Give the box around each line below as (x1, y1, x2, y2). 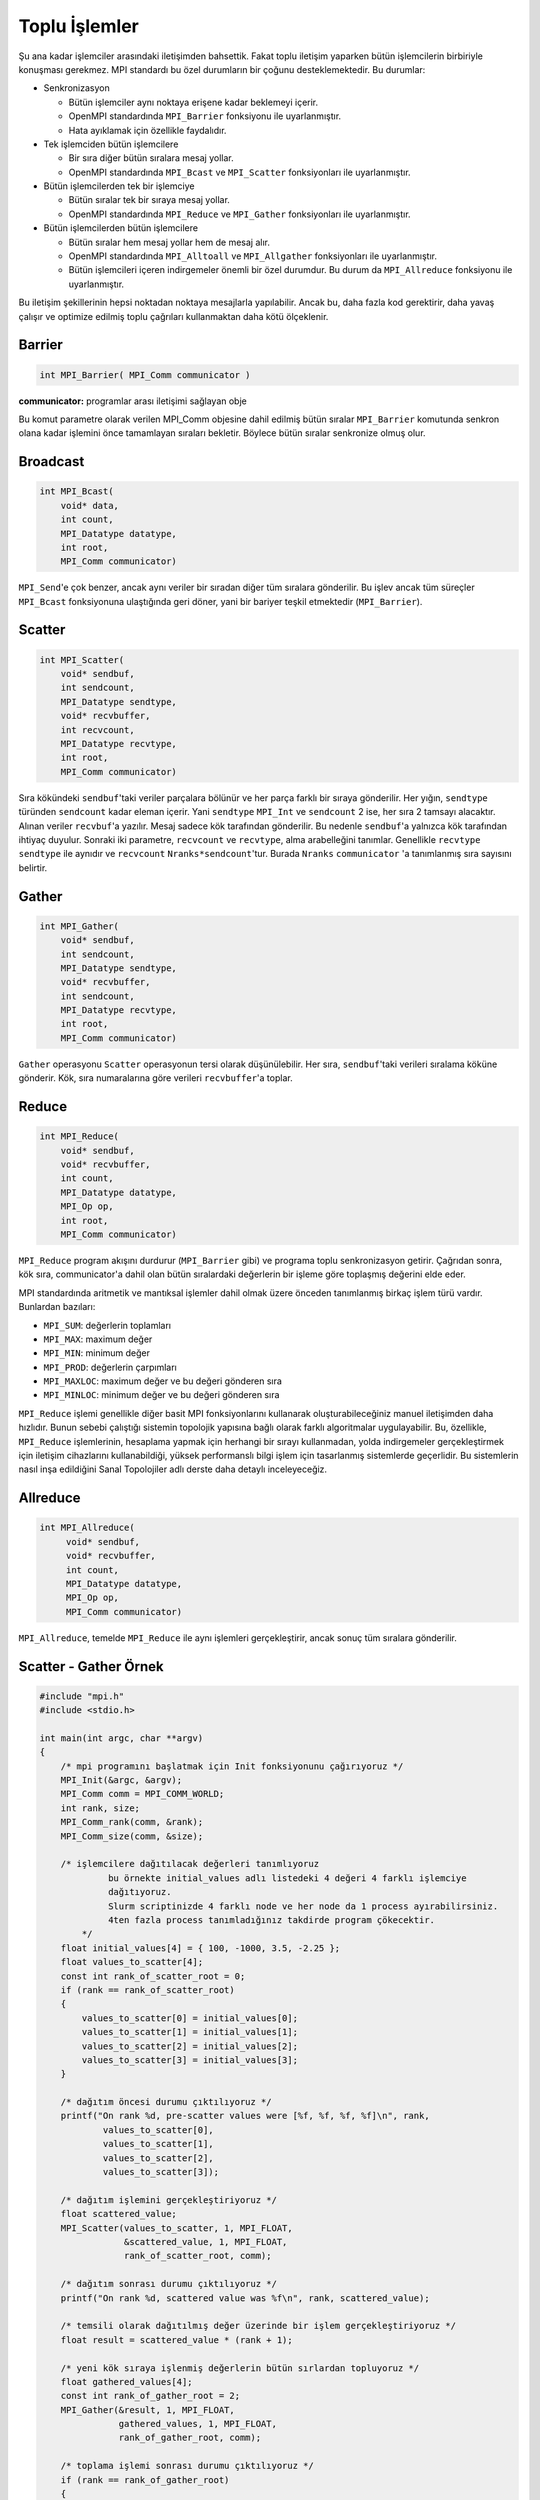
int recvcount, (60, 724, 135, 735)
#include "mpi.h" (39, 1690, 125, 1702)
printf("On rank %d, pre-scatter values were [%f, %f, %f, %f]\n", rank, (60, 2110, 430, 2122)
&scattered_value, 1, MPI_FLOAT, (123, 2236, 288, 2247)
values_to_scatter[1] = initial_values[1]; (81, 2026, 299, 2038)
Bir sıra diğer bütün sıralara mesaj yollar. (68, 152, 234, 164)
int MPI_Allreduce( (39, 1522, 135, 1534)
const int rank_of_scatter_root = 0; (60, 1970, 246, 1982)
